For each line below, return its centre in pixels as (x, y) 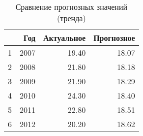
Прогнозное (114, 38)
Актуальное (65, 38)
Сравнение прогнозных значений (71, 7)
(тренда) (71, 18)
